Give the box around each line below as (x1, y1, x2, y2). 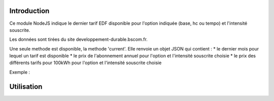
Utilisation (9, 82, 43, 91)
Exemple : (9, 69, 30, 75)
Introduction (9, 7, 50, 15)
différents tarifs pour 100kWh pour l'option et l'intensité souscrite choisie (9, 60, 162, 66)
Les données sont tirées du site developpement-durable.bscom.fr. (9, 36, 148, 42)
